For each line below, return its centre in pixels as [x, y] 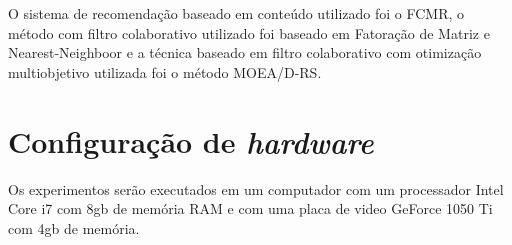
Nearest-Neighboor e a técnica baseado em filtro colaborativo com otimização [245, 52]
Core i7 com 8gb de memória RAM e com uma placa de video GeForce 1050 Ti [250, 208]
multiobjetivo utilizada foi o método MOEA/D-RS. [165, 71]
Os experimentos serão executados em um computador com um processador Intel [256, 188]
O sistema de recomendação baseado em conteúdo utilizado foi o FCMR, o [236, 13]
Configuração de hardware [191, 141]
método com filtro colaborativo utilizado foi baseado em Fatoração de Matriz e [249, 32]
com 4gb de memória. [74, 227]
